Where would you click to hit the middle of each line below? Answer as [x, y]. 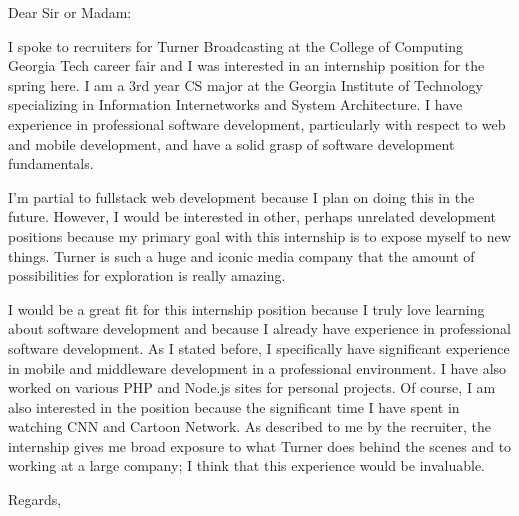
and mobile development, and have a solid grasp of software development [231, 143]
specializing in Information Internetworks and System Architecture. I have [235, 104]
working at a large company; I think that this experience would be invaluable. [246, 465]
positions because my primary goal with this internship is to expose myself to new [259, 235]
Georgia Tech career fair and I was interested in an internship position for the [246, 65]
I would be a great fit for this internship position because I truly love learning [246, 308]
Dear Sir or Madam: [70, 12]
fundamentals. [51, 163]
